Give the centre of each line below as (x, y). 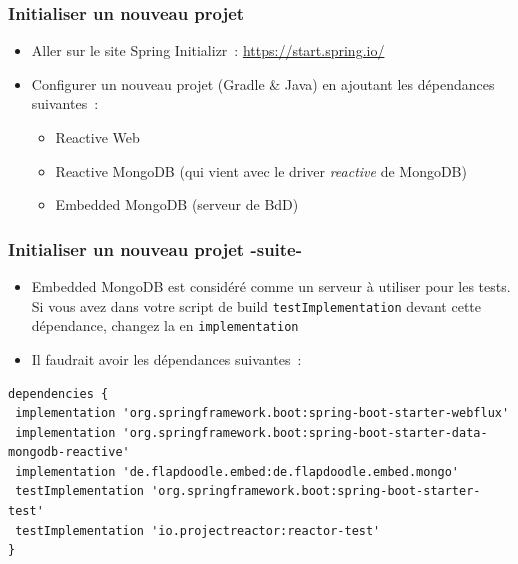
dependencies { (58, 393)
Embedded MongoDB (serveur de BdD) (177, 204)
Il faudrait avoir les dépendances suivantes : (166, 358)
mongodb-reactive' (69, 452)
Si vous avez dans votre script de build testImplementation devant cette (256, 305)
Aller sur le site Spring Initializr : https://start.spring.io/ (208, 50)
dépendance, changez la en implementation (165, 325)
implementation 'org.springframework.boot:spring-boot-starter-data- (251, 432)
